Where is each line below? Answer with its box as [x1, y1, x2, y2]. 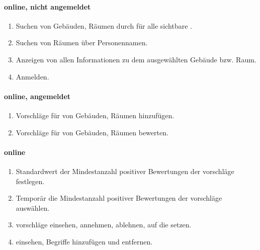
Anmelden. [16, 71, 49, 81]
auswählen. [16, 202, 50, 213]
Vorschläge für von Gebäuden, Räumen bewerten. [16, 127, 168, 137]
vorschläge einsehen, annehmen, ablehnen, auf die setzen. [16, 219, 192, 230]
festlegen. [16, 176, 45, 186]
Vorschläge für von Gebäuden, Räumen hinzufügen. [16, 110, 175, 120]
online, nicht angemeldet [4, 1, 91, 12]
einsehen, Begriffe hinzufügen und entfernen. [16, 236, 153, 246]
